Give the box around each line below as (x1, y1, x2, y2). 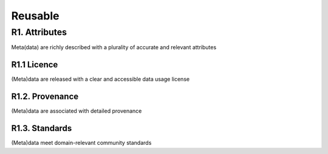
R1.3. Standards (11, 123, 72, 133)
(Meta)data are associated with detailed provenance (11, 107, 142, 115)
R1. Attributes (11, 27, 67, 38)
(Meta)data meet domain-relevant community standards (11, 139, 152, 147)
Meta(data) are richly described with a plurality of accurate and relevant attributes (11, 44, 217, 51)
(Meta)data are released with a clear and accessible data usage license (11, 76, 190, 83)
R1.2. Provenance (11, 92, 79, 102)
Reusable (11, 9, 60, 22)
